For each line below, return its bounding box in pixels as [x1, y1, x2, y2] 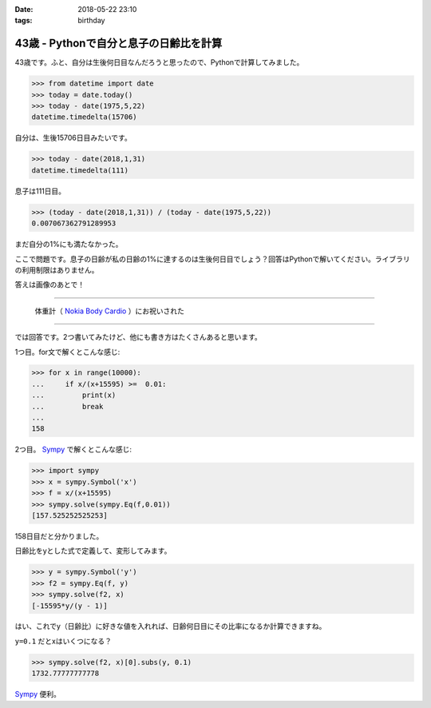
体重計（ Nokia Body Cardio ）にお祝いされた [34, 306, 185, 316]
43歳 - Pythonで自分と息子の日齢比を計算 [14, 37, 223, 50]
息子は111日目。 [14, 186, 66, 196]
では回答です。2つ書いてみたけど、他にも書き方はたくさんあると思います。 [14, 332, 263, 342]
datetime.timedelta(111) [31, 165, 129, 175]
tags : [14, 16, 33, 26]
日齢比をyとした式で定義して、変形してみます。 [14, 546, 172, 555]
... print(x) [31, 391, 117, 400]
